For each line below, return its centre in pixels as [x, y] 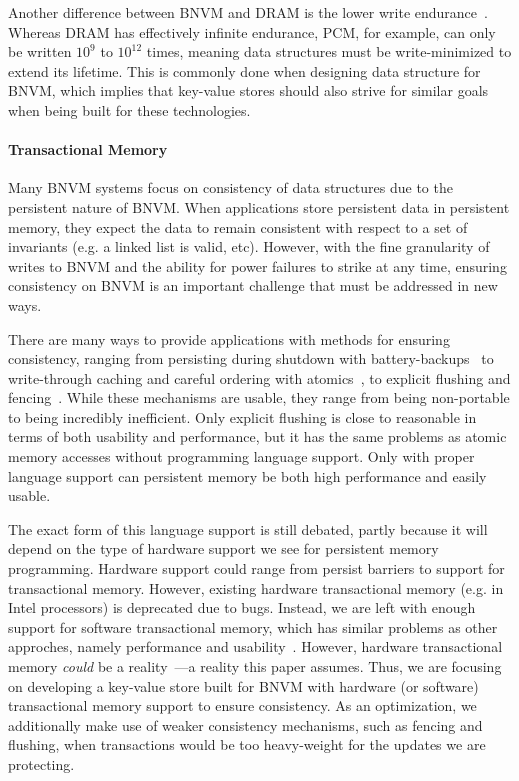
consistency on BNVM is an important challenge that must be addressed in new [253, 285]
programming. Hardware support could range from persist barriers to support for [256, 568]
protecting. [41, 763]
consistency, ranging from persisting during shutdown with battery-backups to [251, 358]
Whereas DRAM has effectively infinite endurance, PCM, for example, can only [252, 31]
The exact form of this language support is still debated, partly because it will [248, 528]
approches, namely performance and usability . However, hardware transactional [255, 646]
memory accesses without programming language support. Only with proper [241, 456]
